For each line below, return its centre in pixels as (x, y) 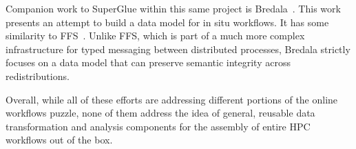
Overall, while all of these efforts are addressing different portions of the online (172, 99)
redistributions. (38, 76)
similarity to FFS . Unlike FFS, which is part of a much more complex (155, 36)
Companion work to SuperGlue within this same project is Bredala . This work (173, 8)
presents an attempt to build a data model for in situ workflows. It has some (167, 22)
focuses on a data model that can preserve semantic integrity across (148, 62)
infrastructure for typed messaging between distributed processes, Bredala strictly (178, 49)
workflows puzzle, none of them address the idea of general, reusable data (160, 113)
